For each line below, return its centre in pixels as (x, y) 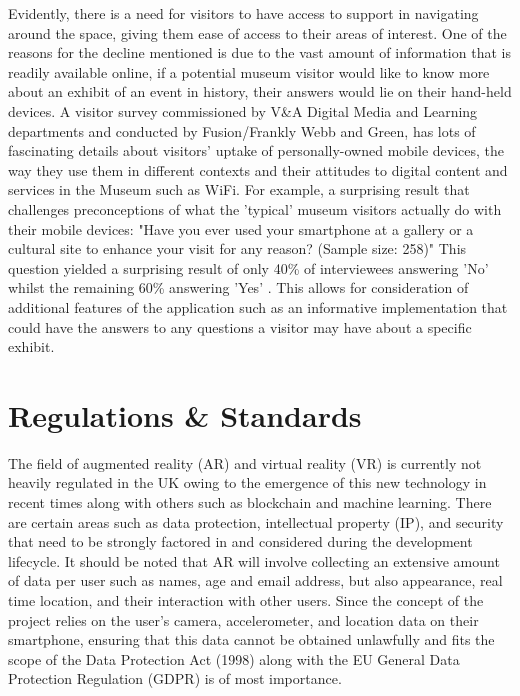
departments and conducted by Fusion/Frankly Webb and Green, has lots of (242, 130)
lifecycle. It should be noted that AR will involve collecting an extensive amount (254, 560)
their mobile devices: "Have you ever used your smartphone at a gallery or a (241, 228)
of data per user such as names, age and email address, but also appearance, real (255, 580)
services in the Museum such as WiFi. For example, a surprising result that (239, 189)
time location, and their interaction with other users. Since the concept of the (246, 599)
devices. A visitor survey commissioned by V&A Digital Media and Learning (243, 110)
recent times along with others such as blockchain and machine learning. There (250, 502)
